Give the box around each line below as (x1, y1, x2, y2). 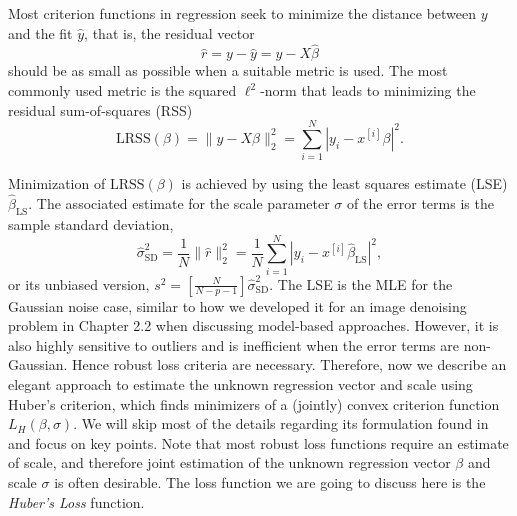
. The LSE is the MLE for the (269, 273, 453, 294)
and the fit (8, 22, 73, 43)
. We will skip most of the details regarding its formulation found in (73, 413, 489, 434)
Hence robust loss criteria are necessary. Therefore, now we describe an (72, 354, 507, 375)
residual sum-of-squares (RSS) (8, 99, 193, 120)
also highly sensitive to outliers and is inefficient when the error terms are (8, 334, 459, 355)
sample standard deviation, (8, 213, 174, 234)
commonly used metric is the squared (8, 80, 237, 100)
